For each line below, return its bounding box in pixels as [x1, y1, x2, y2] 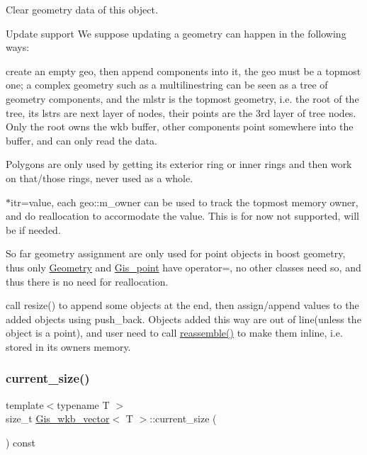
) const [6, 434, 36, 449]
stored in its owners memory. [6, 339, 131, 354]
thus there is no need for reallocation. [6, 274, 169, 288]
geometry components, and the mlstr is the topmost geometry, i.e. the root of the [6, 91, 359, 106]
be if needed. [6, 222, 61, 237]
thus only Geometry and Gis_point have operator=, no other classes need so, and [6, 259, 361, 274]
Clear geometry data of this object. [6, 2, 158, 16]
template [6, 397, 44, 412]
